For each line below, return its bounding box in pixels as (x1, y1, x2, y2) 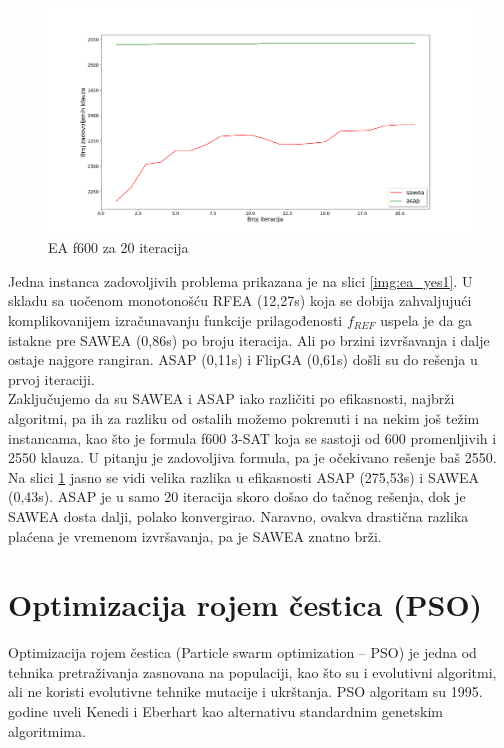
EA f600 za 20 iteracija (48, 237, 189, 258)
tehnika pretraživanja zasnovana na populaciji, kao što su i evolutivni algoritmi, (8, 661, 497, 682)
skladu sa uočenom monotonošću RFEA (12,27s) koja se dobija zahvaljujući (8, 290, 472, 311)
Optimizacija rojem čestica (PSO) (8, 584, 483, 625)
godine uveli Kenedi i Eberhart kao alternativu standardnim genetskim (8, 701, 443, 722)
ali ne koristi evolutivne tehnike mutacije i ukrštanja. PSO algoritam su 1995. (8, 681, 483, 702)
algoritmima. (8, 720, 86, 741)
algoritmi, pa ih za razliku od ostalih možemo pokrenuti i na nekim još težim (8, 408, 480, 428)
